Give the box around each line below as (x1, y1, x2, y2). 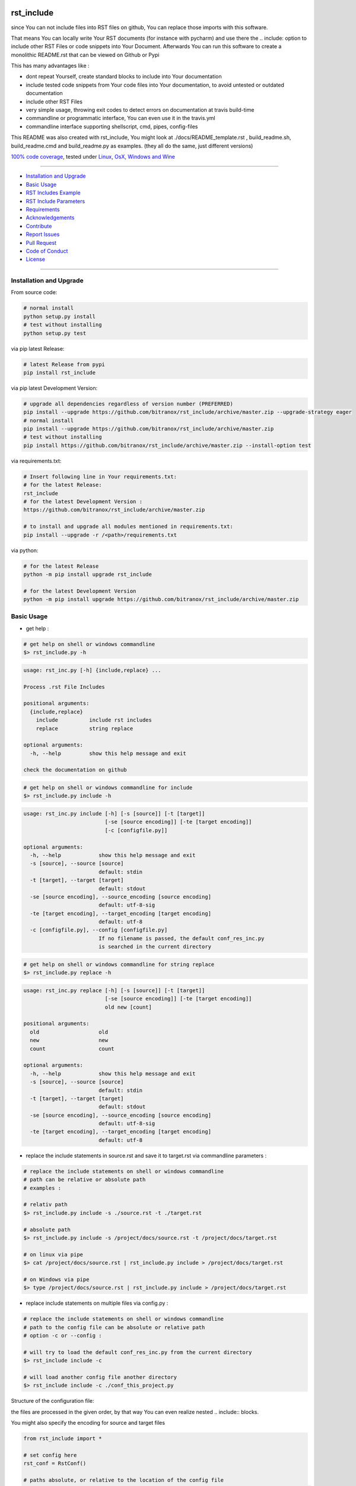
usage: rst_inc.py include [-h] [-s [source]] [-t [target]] (23, 810, 205, 817)
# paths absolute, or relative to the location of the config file (23, 1477, 224, 1484)
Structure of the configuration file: (11, 1397, 94, 1405)
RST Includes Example (26, 189, 81, 196)
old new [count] (104, 1003, 152, 1010)
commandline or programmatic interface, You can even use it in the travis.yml (26, 115, 216, 122)
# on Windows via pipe (23, 1276, 90, 1283)
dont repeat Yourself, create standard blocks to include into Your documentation (26, 73, 222, 80)
